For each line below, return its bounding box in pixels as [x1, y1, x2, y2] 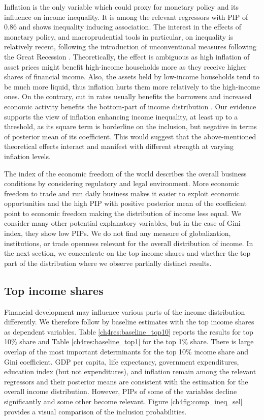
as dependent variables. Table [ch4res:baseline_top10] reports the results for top [4, 326, 253, 337]
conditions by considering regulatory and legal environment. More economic [4, 178, 240, 189]
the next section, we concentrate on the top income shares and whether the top [4, 248, 251, 258]
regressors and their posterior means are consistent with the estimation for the [4, 376, 248, 386]
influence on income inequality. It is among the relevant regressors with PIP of [4, 11, 248, 22]
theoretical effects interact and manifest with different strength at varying [4, 141, 234, 152]
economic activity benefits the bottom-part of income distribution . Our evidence [4, 101, 256, 111]
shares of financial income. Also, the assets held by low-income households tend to [4, 71, 259, 82]
